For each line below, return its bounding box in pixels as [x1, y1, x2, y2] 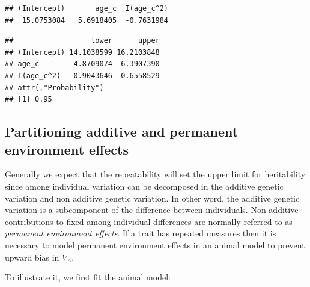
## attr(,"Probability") [5, 83, 104, 92]
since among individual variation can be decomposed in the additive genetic [5, 179, 284, 192]
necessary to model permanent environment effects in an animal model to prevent [5, 238, 305, 251]
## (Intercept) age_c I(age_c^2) [5, 4, 169, 13]
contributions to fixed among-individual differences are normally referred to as [5, 215, 293, 227]
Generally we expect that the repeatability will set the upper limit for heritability [5, 168, 306, 181]
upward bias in [5, 250, 59, 263]
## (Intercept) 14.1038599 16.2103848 [5, 48, 160, 57]
